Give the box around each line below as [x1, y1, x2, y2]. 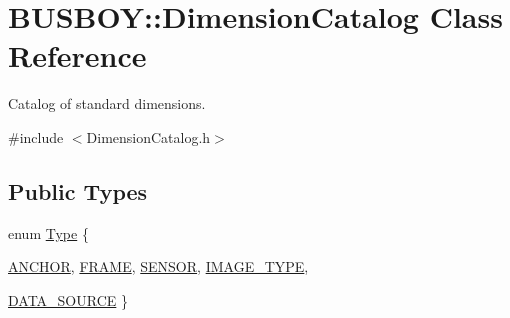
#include [8, 126, 64, 147]
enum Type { [8, 222, 89, 243]
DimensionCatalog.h [86, 126, 211, 147]
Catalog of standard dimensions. [8, 93, 206, 114]
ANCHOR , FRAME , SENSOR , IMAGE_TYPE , [8, 256, 309, 277]
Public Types [8, 175, 148, 206]
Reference [8, 35, 147, 76]
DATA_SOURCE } [8, 289, 128, 310]
